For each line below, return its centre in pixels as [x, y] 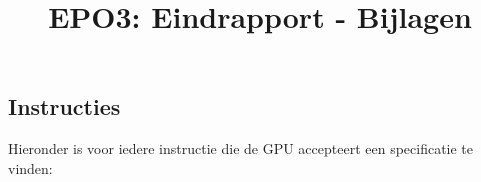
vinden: [30, 167]
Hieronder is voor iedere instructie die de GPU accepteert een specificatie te [241, 148]
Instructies [64, 106]
